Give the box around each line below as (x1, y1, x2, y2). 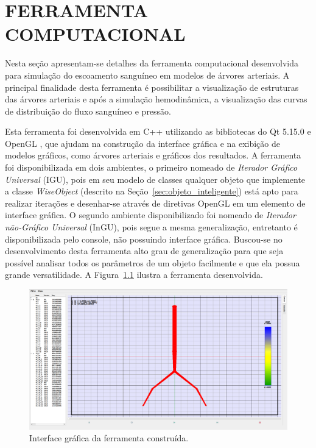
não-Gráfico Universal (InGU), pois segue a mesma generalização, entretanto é (5, 221, 298, 233)
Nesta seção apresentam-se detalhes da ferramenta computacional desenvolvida (5, 57, 298, 69)
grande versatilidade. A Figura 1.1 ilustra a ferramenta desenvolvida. (5, 268, 263, 281)
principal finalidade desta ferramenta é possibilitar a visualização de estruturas (5, 80, 299, 93)
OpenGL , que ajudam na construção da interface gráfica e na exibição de (5, 137, 281, 149)
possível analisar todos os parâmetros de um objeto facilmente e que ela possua (5, 256, 300, 269)
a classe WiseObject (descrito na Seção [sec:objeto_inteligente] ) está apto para (5, 185, 298, 197)
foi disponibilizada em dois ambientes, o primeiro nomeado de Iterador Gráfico (5, 161, 298, 174)
